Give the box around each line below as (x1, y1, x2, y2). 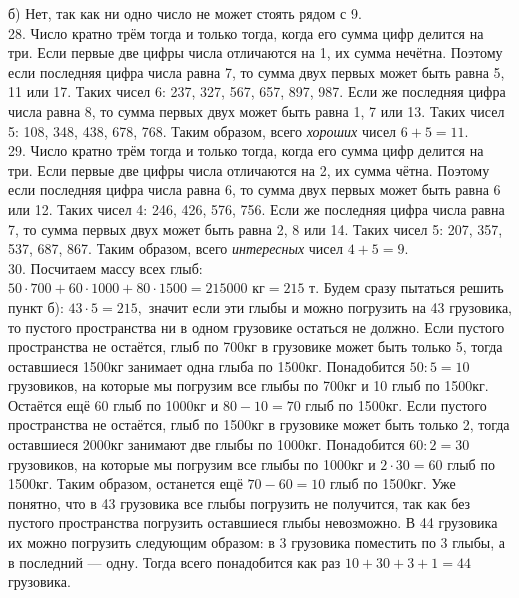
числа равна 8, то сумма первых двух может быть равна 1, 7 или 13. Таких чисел (8, 100, 505, 121)
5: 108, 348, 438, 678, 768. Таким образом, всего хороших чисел (8, 120, 397, 141)
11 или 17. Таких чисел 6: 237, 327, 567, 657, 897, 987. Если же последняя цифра (8, 81, 506, 102)
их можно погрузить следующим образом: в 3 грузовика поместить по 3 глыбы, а (8, 532, 505, 553)
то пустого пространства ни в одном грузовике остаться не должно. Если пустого (8, 316, 505, 337)
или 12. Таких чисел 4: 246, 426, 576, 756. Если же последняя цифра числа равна (8, 198, 505, 219)
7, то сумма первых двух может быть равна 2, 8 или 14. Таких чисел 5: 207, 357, (8, 218, 503, 239)
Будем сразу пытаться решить (323, 277, 504, 298)
